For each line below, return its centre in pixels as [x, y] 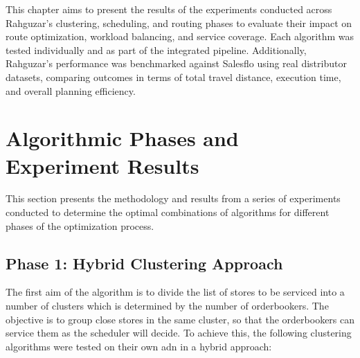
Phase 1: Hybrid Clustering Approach [144, 263]
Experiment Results [102, 165]
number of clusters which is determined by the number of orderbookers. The [167, 306]
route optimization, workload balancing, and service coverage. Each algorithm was [180, 36]
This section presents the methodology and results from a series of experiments [173, 198]
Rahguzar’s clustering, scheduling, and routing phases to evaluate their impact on [179, 23]
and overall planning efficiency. [71, 90]
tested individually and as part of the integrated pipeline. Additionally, [156, 50]
